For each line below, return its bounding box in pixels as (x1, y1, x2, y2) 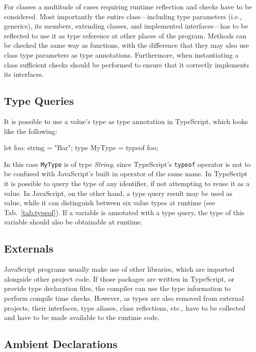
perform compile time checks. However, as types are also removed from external (4, 292, 244, 303)
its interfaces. (4, 69, 44, 79)
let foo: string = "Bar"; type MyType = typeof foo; (4, 142, 159, 153)
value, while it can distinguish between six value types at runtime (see (4, 197, 215, 208)
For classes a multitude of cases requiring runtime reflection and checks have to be (4, 1, 252, 11)
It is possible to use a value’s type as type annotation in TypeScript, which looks (4, 116, 248, 126)
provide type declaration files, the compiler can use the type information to (4, 283, 231, 293)
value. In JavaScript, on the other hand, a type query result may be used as (4, 188, 233, 198)
